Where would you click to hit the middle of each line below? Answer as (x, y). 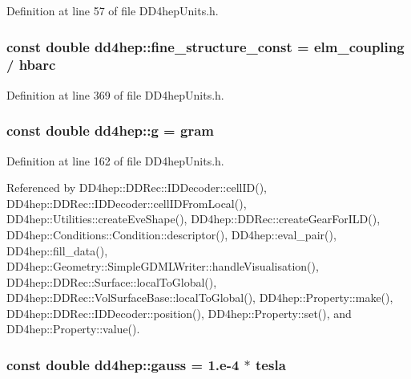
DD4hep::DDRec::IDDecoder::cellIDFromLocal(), (127, 203)
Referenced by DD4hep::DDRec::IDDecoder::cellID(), (137, 187)
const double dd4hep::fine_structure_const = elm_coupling (205, 46)
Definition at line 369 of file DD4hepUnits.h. (115, 94)
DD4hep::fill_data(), (57, 250)
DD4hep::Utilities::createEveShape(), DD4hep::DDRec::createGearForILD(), (193, 219)
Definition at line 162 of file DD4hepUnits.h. (115, 160)
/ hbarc (31, 65)
